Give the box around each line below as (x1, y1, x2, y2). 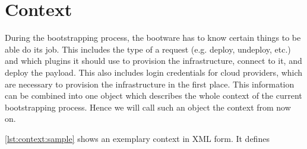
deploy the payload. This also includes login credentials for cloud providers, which (5, 66, 303, 78)
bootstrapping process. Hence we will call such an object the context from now (5, 101, 291, 113)
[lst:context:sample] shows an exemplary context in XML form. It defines (5, 132, 270, 144)
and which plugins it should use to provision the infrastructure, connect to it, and (5, 54, 302, 67)
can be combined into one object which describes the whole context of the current (5, 89, 302, 102)
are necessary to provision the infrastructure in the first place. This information (5, 77, 295, 90)
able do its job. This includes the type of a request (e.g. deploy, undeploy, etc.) (5, 43, 291, 55)
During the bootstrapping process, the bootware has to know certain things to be (5, 31, 301, 44)
